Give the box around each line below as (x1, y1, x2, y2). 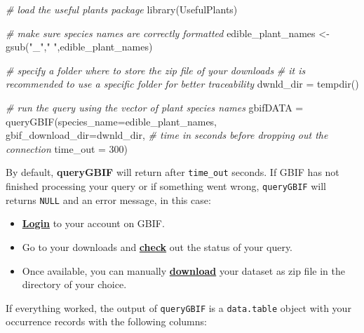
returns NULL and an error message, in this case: (6, 192, 211, 207)
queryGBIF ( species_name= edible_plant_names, (6, 114, 217, 128)
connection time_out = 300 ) (6, 141, 128, 156)
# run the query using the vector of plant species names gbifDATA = (6, 100, 304, 114)
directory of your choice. (22, 277, 127, 292)
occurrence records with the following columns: (6, 314, 207, 329)
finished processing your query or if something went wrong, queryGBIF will (6, 179, 326, 193)
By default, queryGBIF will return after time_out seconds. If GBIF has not (6, 165, 339, 179)
